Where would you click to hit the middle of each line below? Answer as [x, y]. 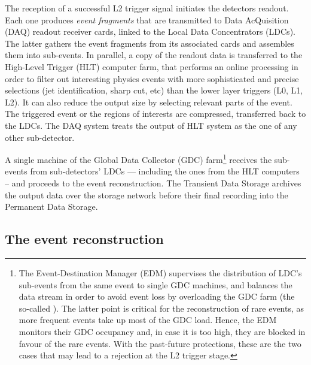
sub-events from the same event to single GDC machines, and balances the [155, 284]
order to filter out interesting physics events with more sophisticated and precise [152, 78]
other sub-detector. [40, 137]
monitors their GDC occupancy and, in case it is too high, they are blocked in [162, 331]
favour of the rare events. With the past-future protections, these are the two [160, 343]
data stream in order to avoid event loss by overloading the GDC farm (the [157, 296]
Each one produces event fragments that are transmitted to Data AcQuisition [147, 19]
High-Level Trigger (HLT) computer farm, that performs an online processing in [152, 66]
